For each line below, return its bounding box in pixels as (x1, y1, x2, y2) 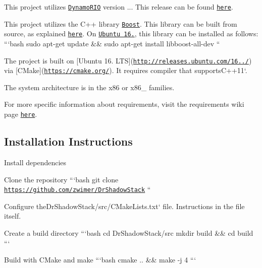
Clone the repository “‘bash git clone (4, 174, 119, 184)
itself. (4, 211, 21, 221)
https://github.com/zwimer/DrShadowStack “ (4, 184, 151, 194)
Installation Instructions (4, 133, 133, 149)
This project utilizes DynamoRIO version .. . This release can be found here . (4, 2, 233, 12)
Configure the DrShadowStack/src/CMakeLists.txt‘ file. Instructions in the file (4, 200, 245, 211)
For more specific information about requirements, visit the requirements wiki (4, 99, 244, 109)
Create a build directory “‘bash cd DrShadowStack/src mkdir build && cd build (4, 227, 253, 238)
